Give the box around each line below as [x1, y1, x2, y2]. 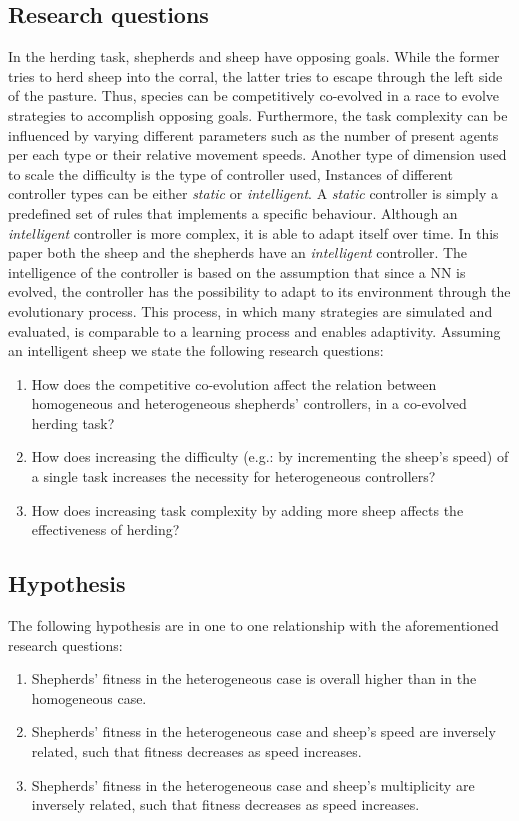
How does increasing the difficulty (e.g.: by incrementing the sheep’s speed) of [31, 446, 509, 467]
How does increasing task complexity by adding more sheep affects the [31, 499, 464, 520]
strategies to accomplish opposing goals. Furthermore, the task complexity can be [8, 104, 508, 125]
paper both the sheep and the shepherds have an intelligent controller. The [8, 242, 468, 263]
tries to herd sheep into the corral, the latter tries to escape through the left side [8, 65, 503, 86]
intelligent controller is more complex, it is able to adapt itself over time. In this [8, 222, 499, 243]
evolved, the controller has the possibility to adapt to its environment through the [8, 281, 511, 302]
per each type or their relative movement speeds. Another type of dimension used [8, 144, 507, 165]
